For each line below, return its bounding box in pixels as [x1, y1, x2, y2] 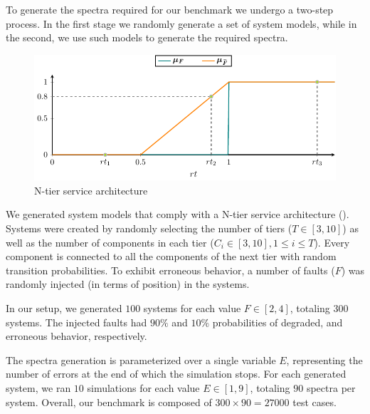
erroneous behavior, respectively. [6, 328, 147, 343]
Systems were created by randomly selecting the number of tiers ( [6, 220, 292, 235]
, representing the [286, 352, 363, 367]
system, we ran [6, 380, 71, 395]
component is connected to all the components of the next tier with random [6, 249, 337, 264]
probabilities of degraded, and [212, 314, 343, 329]
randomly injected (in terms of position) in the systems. [6, 276, 250, 291]
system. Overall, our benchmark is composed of [6, 394, 212, 409]
